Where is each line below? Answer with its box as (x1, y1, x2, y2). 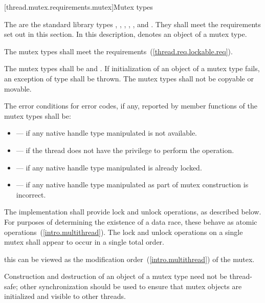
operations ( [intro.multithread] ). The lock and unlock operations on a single (4, 226, 243, 237)
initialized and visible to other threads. (4, 291, 126, 301)
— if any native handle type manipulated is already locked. (16, 162, 202, 172)
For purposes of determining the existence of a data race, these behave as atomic (4, 216, 257, 227)
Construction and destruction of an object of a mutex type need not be (4, 271, 227, 282)
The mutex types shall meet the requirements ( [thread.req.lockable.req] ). (4, 46, 233, 56)
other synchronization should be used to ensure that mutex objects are (20, 280, 242, 291)
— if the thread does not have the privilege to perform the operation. (16, 144, 234, 155)
